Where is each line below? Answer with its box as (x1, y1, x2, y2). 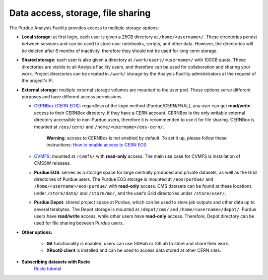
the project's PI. (21, 77, 54, 84)
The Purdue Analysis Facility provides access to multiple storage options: (9, 25, 159, 31)
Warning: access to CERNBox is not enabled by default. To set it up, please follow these (46, 135, 227, 141)
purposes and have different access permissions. (21, 94, 123, 100)
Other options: (21, 229, 53, 235)
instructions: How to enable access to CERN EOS (46, 142, 147, 148)
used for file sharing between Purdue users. (34, 220, 124, 226)
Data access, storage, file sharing (9, 7, 151, 18)
